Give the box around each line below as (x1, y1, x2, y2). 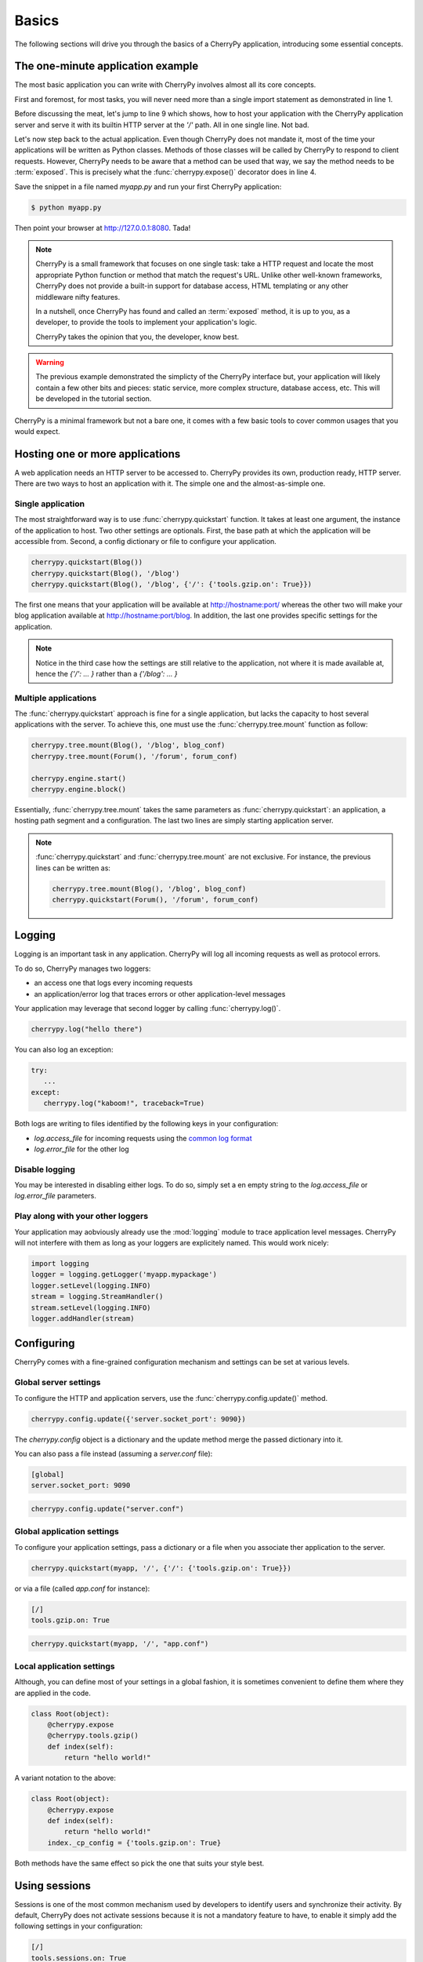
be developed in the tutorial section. (35, 394, 152, 403)
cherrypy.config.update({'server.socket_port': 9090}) (31, 1414, 246, 1424)
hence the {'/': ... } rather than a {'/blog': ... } (35, 669, 178, 678)
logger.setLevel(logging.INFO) (31, 1281, 152, 1290)
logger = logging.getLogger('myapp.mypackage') (31, 1270, 217, 1279)
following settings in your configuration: (14, 1921, 143, 1931)
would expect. (14, 427, 60, 436)
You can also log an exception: (14, 1045, 114, 1054)
